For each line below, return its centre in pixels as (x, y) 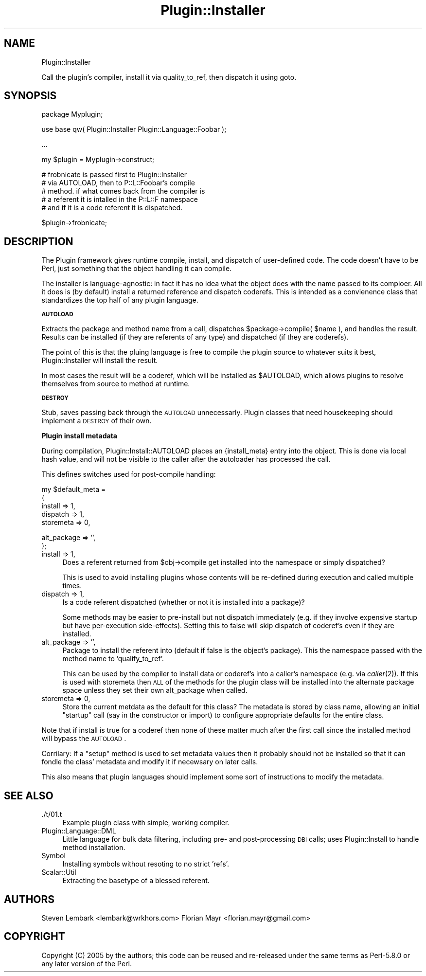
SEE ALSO (29, 795)
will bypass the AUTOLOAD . (84, 739)
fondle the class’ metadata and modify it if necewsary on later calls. (150, 762)
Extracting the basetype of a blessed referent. (136, 881)
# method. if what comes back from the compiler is (123, 191)
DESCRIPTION (39, 241)
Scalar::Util (59, 872)
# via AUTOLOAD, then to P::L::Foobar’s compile (118, 183)
